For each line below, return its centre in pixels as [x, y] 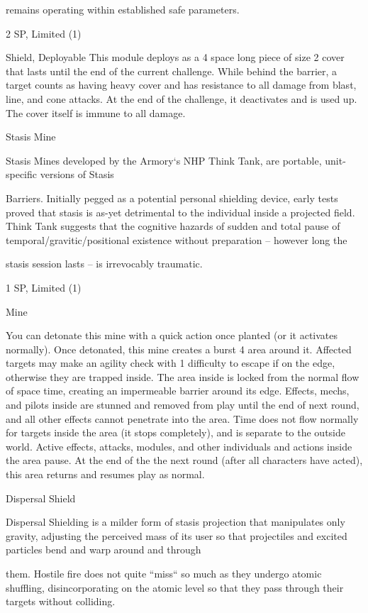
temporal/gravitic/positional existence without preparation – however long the [177, 239]
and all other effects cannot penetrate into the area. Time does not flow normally [182, 418]
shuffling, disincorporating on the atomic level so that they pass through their [175, 587]
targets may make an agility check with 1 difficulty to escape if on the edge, [171, 363]
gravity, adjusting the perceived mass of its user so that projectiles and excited [177, 535]
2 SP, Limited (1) [44, 33]
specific [22, 174]
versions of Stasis [77, 174]
